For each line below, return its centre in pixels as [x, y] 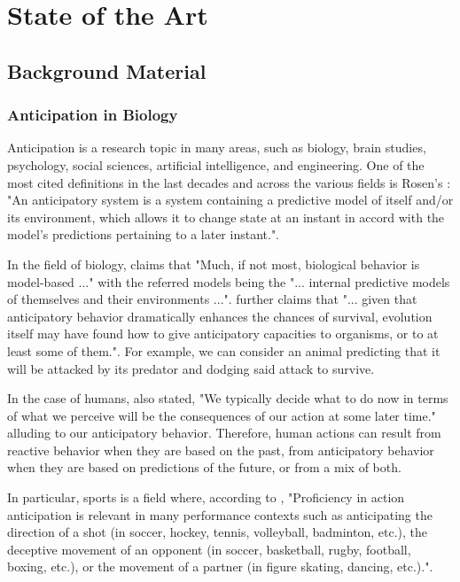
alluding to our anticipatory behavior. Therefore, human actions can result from [224, 433]
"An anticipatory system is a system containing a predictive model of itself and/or [230, 200]
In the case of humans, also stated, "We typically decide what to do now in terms [228, 398]
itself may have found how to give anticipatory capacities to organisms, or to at [223, 334]
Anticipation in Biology [93, 115]
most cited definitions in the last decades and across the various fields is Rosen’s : [229, 182]
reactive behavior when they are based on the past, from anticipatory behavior [221, 450]
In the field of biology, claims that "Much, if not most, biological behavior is [214, 264]
